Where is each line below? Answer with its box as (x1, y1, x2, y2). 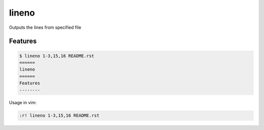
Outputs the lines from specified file (9, 24, 82, 30)
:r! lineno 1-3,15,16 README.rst (19, 113, 100, 118)
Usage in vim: (9, 100, 37, 106)
